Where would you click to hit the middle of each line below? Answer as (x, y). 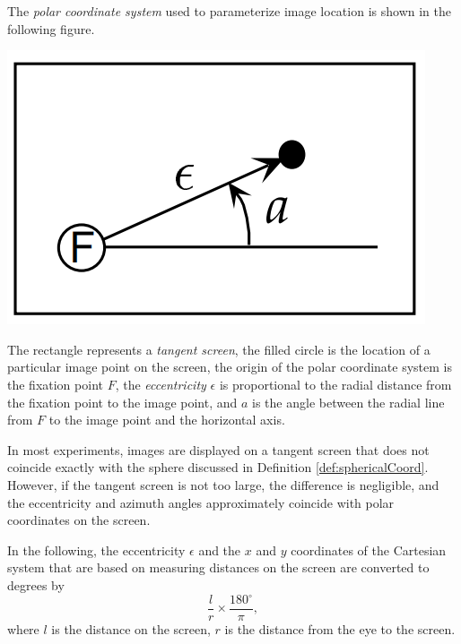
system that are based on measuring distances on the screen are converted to (218, 567)
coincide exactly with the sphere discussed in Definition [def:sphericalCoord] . (218, 467)
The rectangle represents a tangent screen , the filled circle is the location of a (219, 349)
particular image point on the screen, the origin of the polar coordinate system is (230, 367)
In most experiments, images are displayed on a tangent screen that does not (218, 449)
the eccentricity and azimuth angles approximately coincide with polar (201, 502)
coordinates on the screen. (79, 520)
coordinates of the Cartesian (369, 550)
